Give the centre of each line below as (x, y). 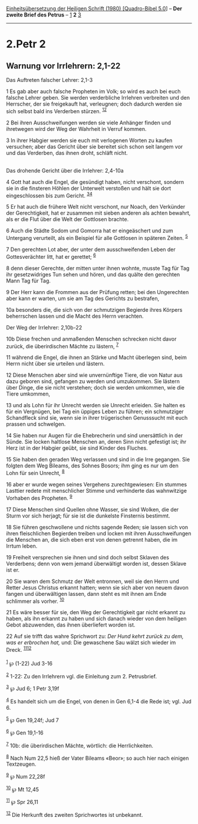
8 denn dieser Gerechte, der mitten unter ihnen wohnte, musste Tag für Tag (98, 268)
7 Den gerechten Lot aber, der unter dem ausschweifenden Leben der (91, 249)
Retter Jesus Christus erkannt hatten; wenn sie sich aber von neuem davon (97, 587)
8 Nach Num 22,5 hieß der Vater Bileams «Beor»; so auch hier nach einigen (98, 757)
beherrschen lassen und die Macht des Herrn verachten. (75, 316)
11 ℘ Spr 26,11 (22, 802)
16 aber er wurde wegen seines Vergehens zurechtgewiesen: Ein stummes (97, 484)
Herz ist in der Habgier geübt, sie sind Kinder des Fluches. (77, 448)
